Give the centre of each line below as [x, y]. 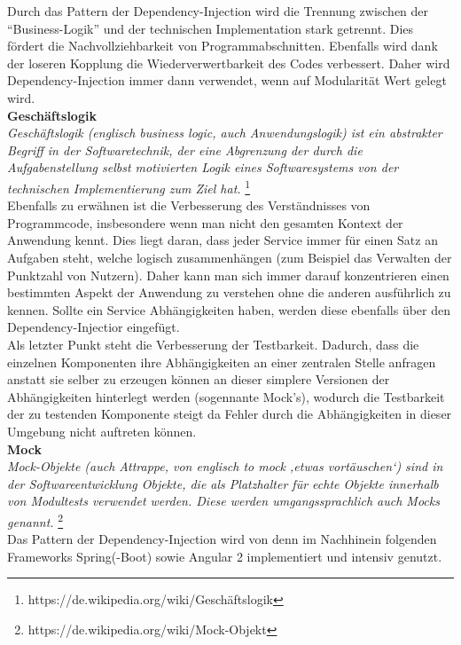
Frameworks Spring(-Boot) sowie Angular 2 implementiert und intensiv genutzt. [225, 556]
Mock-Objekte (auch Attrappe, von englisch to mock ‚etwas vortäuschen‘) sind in [225, 466]
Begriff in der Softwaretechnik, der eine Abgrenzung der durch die [185, 149]
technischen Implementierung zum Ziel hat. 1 [129, 186]
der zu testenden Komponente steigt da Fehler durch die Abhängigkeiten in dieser [230, 414]
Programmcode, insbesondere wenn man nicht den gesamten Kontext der [205, 222]
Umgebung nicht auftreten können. [102, 431]
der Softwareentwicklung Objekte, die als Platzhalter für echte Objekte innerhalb [223, 483]
